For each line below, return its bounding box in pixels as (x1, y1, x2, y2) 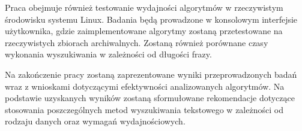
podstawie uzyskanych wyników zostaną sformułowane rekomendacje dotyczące (5, 92, 295, 104)
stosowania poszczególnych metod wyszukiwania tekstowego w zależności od (5, 103, 283, 115)
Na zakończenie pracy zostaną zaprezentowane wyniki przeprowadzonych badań (5, 68, 297, 80)
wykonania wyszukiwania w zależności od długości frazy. (5, 48, 212, 60)
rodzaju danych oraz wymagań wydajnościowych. (5, 115, 186, 127)
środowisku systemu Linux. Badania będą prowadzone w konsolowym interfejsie (5, 13, 298, 25)
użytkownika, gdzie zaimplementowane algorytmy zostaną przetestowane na (5, 25, 283, 37)
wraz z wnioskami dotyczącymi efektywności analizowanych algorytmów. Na (5, 80, 285, 92)
